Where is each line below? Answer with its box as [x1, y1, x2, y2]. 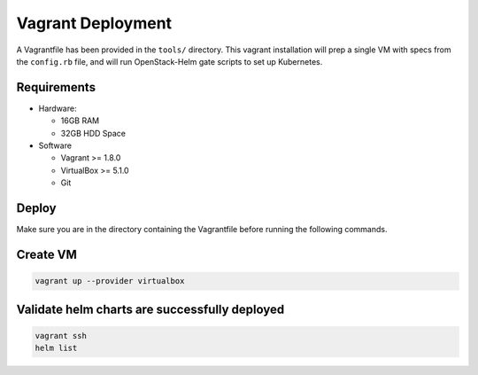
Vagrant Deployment [16, 13, 173, 33]
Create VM [16, 246, 77, 262]
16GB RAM [60, 115, 100, 126]
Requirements [16, 80, 96, 95]
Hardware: [38, 103, 77, 113]
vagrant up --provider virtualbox [35, 276, 185, 286]
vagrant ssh [35, 331, 88, 340]
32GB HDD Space [60, 128, 126, 138]
